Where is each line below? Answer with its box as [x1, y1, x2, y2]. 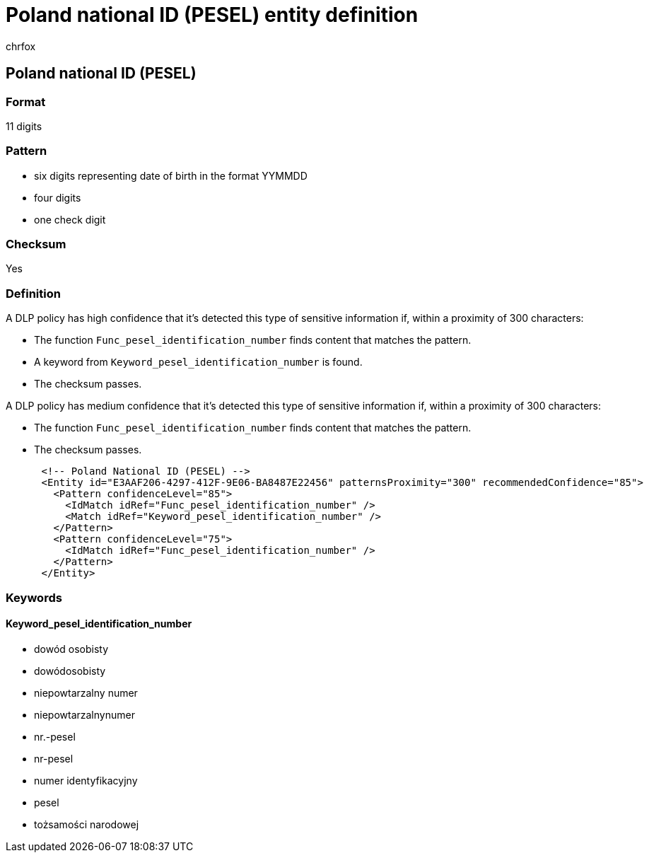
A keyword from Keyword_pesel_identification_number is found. [34, 356, 363, 369]
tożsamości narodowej [34, 818, 139, 830]
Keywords [6, 590, 62, 605]
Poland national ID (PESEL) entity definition [6, 3, 419, 27]
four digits [34, 191, 81, 204]
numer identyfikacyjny [34, 774, 138, 787]
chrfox [6, 40, 36, 52]
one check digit [34, 213, 106, 226]
